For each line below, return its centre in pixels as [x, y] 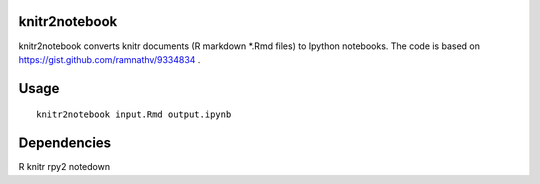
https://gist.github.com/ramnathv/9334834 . [109, 59]
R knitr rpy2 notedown [64, 167]
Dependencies [65, 143]
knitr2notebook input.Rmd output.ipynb [134, 114]
